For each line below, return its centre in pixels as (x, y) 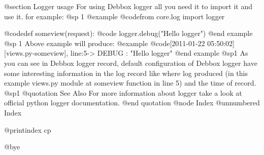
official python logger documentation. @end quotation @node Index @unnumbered (132, 103)
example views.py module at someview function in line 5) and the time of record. (130, 83)
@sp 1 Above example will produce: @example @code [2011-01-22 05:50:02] (119, 43)
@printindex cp (28, 129)
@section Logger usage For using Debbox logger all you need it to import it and (128, 6)
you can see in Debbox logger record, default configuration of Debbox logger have (131, 63)
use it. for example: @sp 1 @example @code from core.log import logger (114, 16)
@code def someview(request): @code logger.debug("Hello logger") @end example (128, 33)
